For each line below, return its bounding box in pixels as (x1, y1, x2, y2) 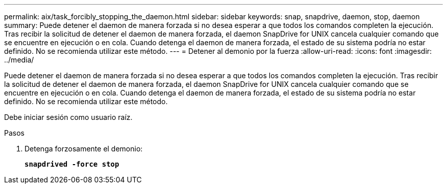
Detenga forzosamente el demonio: (24, 144, 143, 153)
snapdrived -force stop (24, 160, 119, 168)
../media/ (4, 55, 34, 64)
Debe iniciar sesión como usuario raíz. (4, 113, 133, 121)
